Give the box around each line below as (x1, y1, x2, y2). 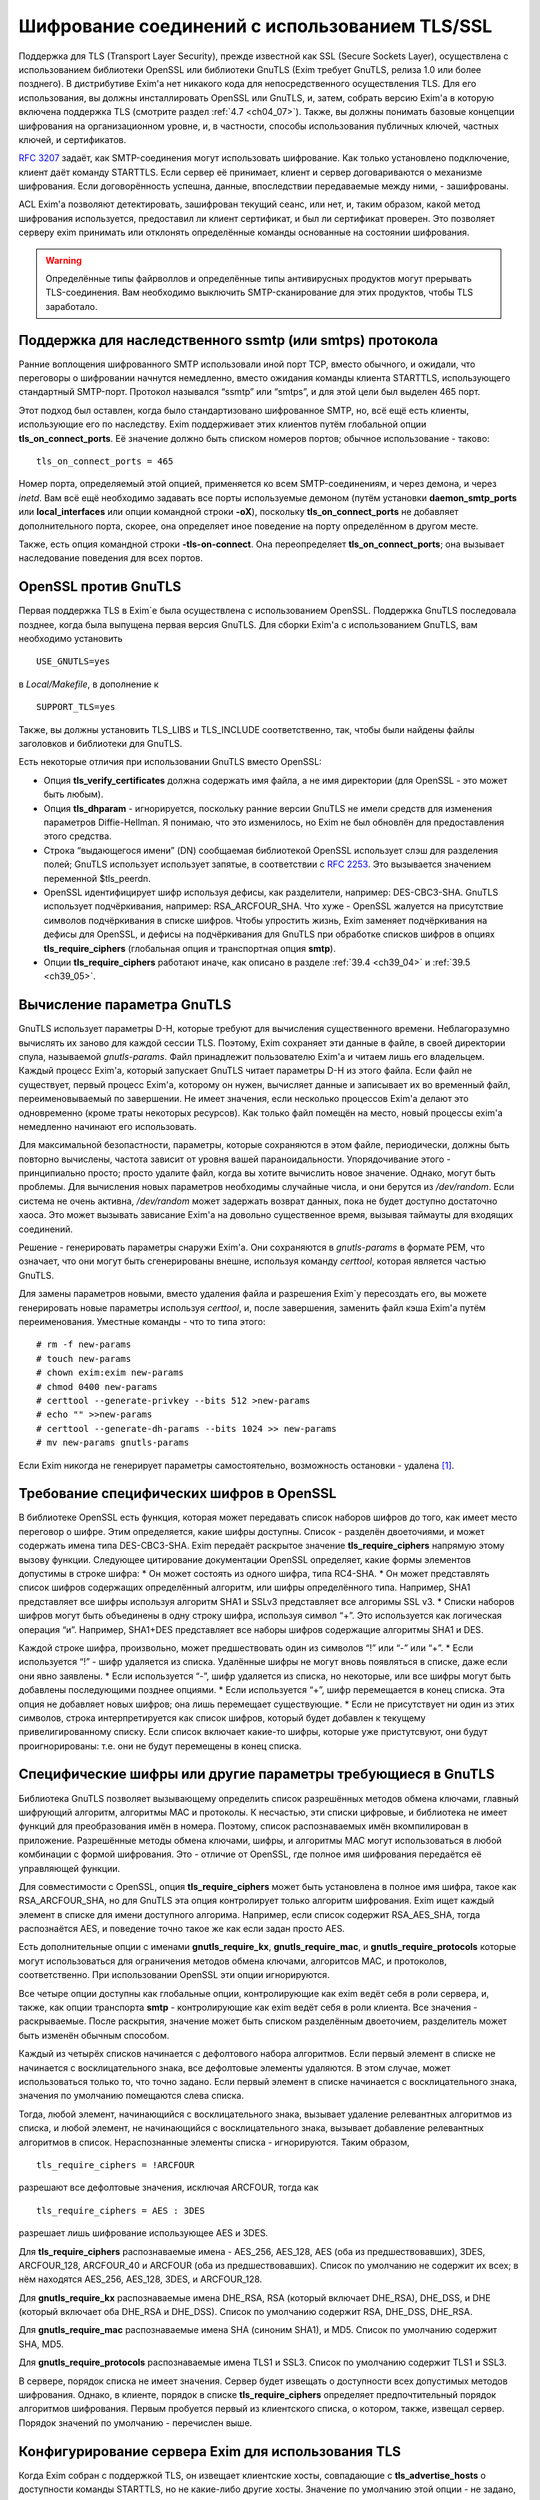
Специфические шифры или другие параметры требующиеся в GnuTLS (18, 1766, 495, 1783)
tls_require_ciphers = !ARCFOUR (36, 2159, 195, 2170)
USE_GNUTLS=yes (36, 656, 111, 667)
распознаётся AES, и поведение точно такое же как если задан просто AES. (18, 1923, 345, 1935)
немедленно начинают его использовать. (18, 1120, 197, 1132)
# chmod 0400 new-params (36, 1381, 158, 1392)
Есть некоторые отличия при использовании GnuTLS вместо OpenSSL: (18, 756, 322, 768)
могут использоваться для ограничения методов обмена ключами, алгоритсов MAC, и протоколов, (18, 1955, 447, 1967)
